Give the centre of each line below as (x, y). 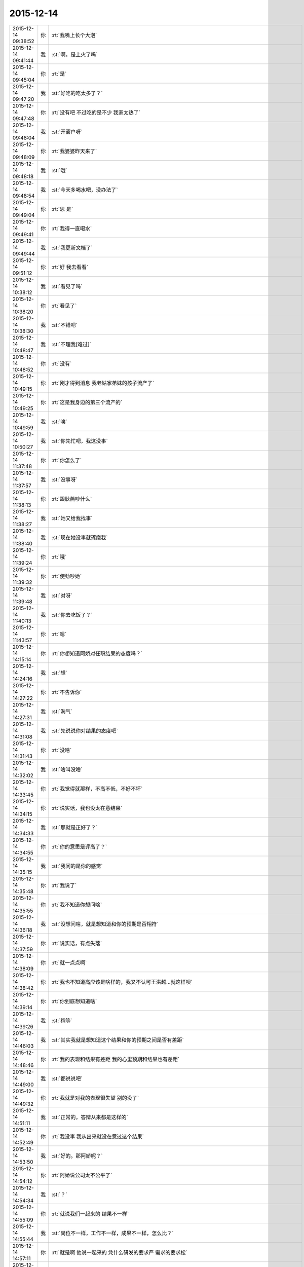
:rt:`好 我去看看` (70, 267)
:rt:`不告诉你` (67, 692)
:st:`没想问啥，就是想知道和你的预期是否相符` (105, 924)
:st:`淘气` (62, 711)
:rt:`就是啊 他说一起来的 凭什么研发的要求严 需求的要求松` (119, 1252)
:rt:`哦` (59, 556)
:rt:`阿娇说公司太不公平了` (82, 1175)
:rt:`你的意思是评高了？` (79, 846)
